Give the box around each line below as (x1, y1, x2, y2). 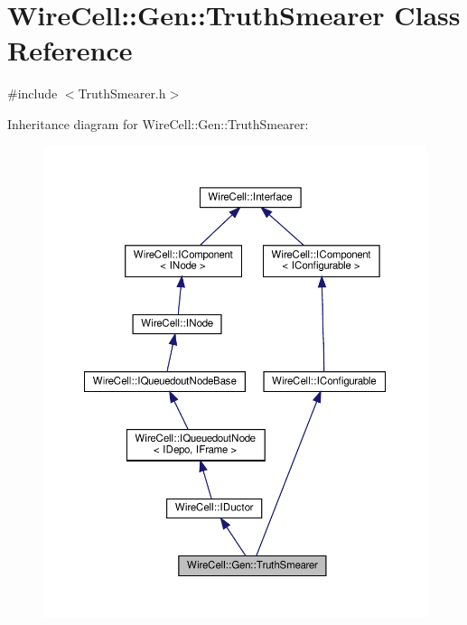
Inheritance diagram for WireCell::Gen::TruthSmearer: (7, 114, 309, 133)
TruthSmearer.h (78, 84, 166, 103)
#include (7, 84, 58, 103)
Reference (7, 32, 133, 69)
